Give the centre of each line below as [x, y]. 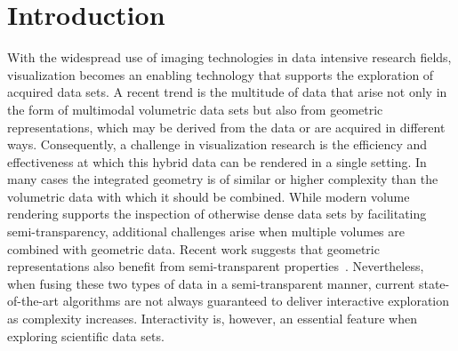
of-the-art [33, 301]
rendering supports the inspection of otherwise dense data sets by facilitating [217, 214]
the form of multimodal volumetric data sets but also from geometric [195, 109]
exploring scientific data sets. [86, 335]
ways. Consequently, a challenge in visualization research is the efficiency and [217, 144]
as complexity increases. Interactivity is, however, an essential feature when [213, 319]
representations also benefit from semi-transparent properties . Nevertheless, [216, 266]
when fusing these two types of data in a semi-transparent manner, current [211, 283]
